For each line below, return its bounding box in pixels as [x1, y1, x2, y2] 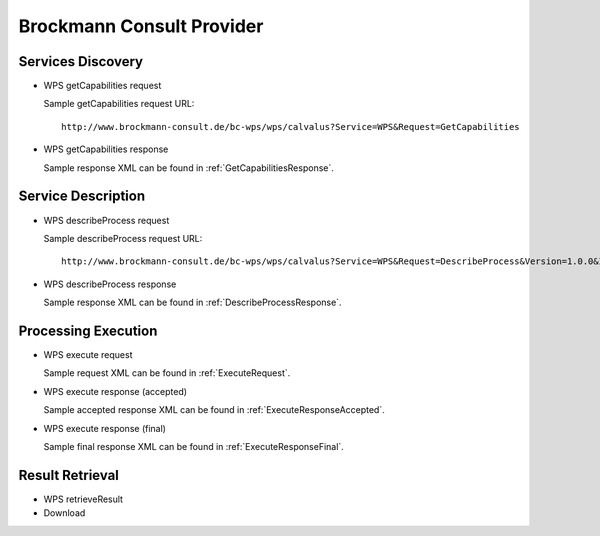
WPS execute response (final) [43, 422, 167, 434]
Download [43, 507, 86, 519]
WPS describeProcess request [43, 214, 170, 226]
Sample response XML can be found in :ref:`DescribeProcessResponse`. [43, 296, 342, 309]
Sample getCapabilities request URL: [43, 98, 195, 110]
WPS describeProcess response [43, 278, 177, 290]
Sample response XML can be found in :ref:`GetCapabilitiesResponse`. [43, 161, 335, 174]
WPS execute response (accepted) [43, 385, 188, 397]
